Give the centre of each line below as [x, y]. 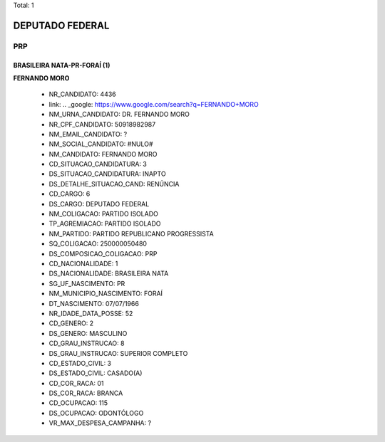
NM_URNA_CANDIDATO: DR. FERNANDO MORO [119, 115]
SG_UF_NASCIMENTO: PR [87, 283]
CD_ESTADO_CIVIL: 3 [80, 363]
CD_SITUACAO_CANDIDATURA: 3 [98, 164]
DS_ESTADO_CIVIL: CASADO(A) [96, 373]
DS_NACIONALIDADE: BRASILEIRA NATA [109, 273]
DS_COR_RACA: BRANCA [86, 393]
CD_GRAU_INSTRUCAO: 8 [87, 343]
